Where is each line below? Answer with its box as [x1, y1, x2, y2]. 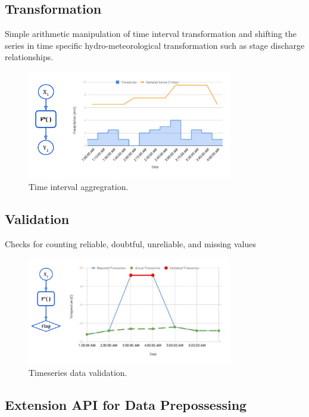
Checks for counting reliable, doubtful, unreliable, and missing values [5, 237, 257, 250]
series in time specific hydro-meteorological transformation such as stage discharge [5, 39, 305, 51]
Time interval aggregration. [29, 180, 129, 192]
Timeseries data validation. [29, 366, 127, 378]
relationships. [5, 51, 54, 63]
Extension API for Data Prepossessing [5, 395, 247, 413]
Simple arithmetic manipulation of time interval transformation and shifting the [5, 27, 296, 40]
